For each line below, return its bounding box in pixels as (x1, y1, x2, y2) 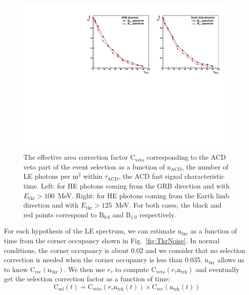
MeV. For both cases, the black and (115, 200, 222, 210)
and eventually (195, 264, 240, 274)
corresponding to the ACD (146, 152, 226, 162)
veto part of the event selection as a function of (23, 161, 165, 171)
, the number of (182, 161, 228, 171)
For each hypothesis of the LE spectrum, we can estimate (4, 226, 176, 236)
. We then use (64, 264, 105, 274)
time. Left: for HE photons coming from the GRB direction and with (23, 181, 230, 191)
